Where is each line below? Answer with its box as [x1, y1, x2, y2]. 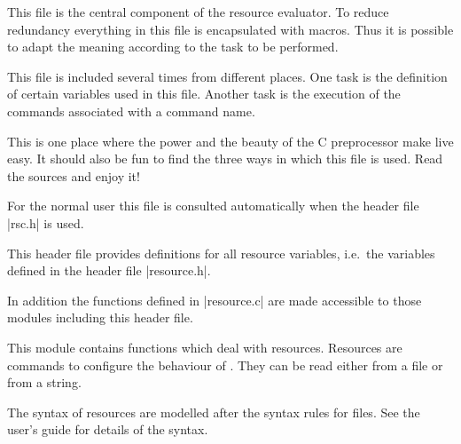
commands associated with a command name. [7, 101, 255, 120]
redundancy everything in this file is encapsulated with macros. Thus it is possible [7, 20, 454, 38]
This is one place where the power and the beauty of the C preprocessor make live [7, 131, 454, 150]
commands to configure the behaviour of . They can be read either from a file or [7, 355, 443, 374]
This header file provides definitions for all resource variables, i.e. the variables [7, 243, 435, 262]
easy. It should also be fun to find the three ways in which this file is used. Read [7, 149, 443, 168]
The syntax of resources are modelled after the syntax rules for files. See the [7, 402, 420, 421]
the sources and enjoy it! [7, 166, 140, 185]
